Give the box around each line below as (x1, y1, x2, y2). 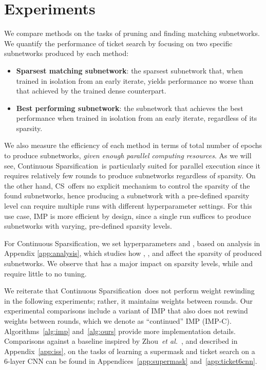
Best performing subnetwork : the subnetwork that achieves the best (16, 102, 243, 113)
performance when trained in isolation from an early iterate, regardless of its (16, 113, 257, 123)
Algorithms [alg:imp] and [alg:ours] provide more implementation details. (4, 325, 236, 336)
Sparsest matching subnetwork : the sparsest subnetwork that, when (16, 65, 243, 76)
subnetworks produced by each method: (4, 48, 129, 59)
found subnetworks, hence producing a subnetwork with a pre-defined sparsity (4, 190, 250, 201)
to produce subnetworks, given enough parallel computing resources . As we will (4, 150, 252, 161)
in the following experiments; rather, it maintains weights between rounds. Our (4, 295, 253, 306)
